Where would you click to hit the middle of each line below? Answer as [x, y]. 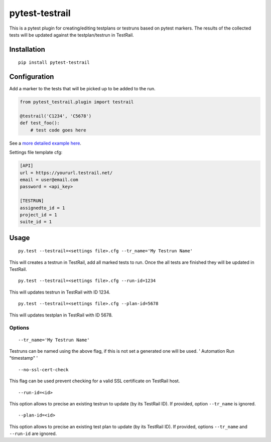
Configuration [32, 77]
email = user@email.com [49, 180]
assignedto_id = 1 [42, 208]
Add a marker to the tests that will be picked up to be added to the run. [82, 89]
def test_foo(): [40, 123]
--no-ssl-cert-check [43, 370]
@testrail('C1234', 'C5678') [56, 116]
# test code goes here [58, 130]
